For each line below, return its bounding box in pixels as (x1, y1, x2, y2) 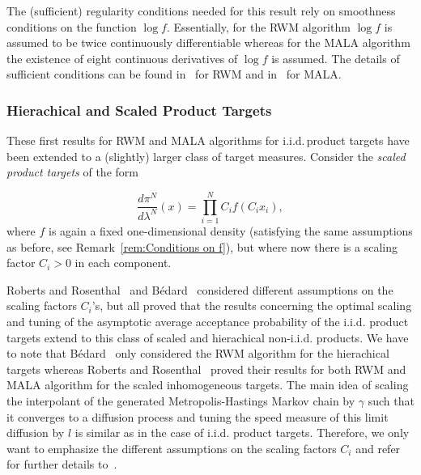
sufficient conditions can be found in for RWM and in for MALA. (6, 66, 342, 83)
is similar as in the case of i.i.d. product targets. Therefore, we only (74, 424, 410, 441)
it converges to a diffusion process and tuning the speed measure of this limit (6, 408, 389, 425)
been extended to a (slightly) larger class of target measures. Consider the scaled (6, 147, 406, 164)
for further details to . (6, 456, 117, 473)
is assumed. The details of (271, 49, 400, 66)
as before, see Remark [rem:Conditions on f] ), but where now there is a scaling (6, 238, 398, 255)
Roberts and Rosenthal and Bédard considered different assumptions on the (6, 281, 393, 298)
